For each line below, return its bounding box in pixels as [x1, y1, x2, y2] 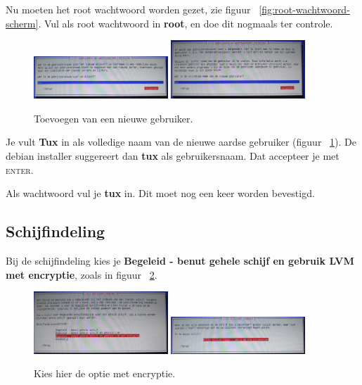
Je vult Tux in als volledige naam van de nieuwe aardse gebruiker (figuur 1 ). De [6, 134, 356, 149]
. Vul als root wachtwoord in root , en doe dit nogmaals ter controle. [38, 15, 333, 30]
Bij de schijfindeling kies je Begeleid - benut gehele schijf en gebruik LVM [6, 253, 354, 268]
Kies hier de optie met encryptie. [34, 366, 176, 381]
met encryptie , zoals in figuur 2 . [6, 267, 157, 282]
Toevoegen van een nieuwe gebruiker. [34, 111, 193, 125]
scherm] [6, 15, 39, 30]
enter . [6, 162, 34, 177]
